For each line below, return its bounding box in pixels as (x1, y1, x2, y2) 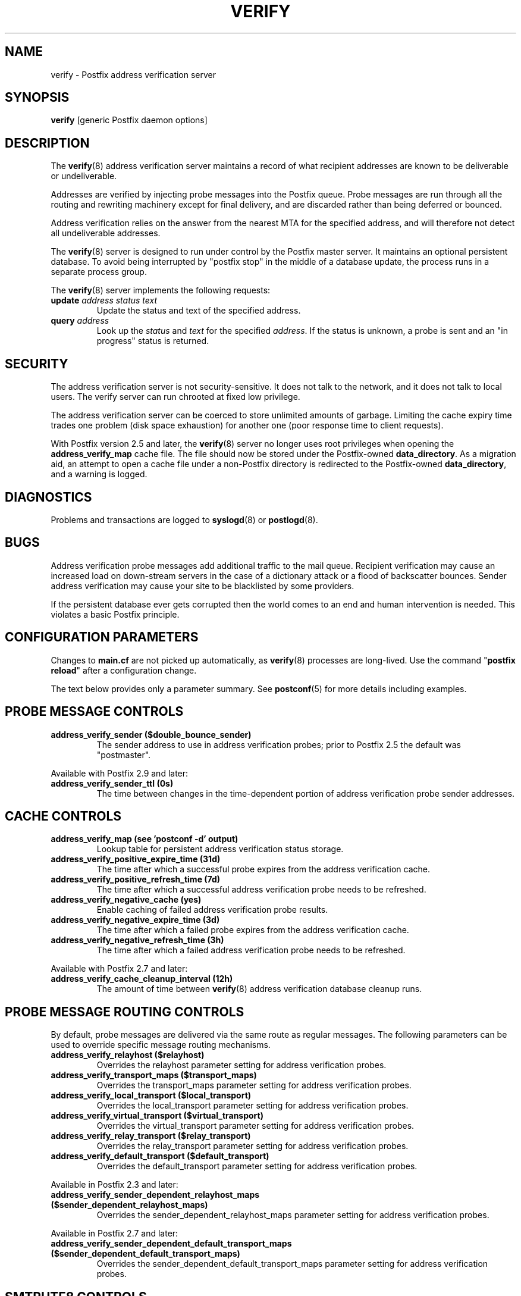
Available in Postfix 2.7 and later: (51, 1228, 178, 1239)
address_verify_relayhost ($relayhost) (51, 1050, 205, 1060)
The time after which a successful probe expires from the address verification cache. (96, 864, 430, 875)
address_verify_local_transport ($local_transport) (51, 1090, 252, 1101)
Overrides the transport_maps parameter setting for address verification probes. (96, 1080, 412, 1091)
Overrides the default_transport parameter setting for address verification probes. (96, 1161, 418, 1172)
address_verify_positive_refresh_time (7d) (51, 874, 221, 885)
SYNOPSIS (5, 90, 70, 105)
